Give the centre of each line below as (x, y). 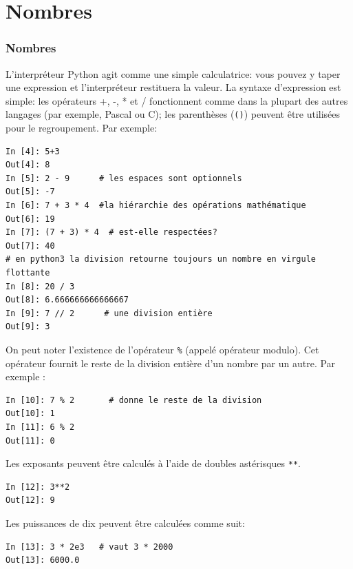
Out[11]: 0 (30, 441)
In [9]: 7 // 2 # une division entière (109, 313)
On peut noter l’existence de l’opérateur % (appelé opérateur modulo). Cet (162, 349)
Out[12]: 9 (30, 500)
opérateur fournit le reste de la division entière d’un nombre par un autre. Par (171, 363)
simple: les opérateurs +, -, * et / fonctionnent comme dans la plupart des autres (177, 100)
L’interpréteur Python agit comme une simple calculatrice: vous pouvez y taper (173, 73)
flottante (28, 272)
